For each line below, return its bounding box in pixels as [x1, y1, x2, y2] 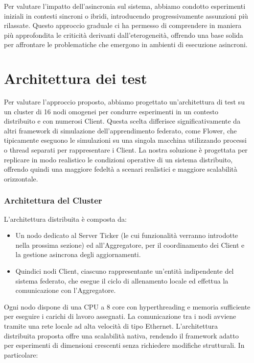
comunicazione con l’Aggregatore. [15, 285, 116, 295]
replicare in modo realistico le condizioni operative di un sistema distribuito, [4, 154, 233, 164]
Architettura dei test [4, 68, 147, 88]
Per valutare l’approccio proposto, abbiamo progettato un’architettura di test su [4, 97, 245, 107]
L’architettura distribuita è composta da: [4, 213, 127, 224]
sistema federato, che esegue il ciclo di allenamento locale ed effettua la [15, 275, 229, 285]
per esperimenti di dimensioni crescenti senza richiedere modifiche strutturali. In [4, 340, 245, 350]
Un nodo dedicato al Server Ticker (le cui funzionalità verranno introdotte [15, 230, 238, 240]
